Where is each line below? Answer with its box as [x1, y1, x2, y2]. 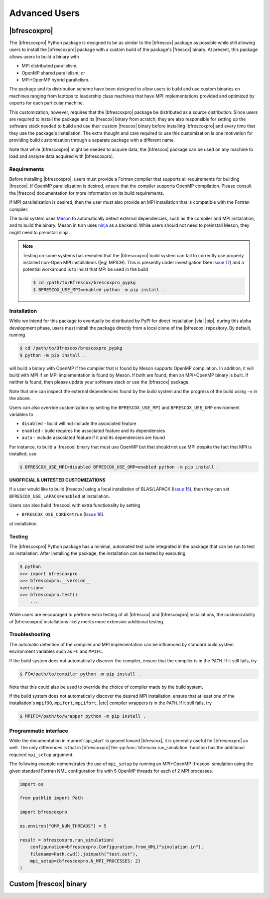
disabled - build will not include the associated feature [21, 421, 136, 427]
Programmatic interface [9, 727, 68, 734]
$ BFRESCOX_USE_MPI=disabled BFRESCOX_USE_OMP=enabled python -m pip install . [19, 464, 220, 469]
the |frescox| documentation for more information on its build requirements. [9, 190, 164, 196]
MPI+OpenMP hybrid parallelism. [21, 77, 90, 83]
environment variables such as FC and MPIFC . [9, 648, 103, 654]
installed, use [9, 450, 37, 456]
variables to [9, 411, 33, 417]
